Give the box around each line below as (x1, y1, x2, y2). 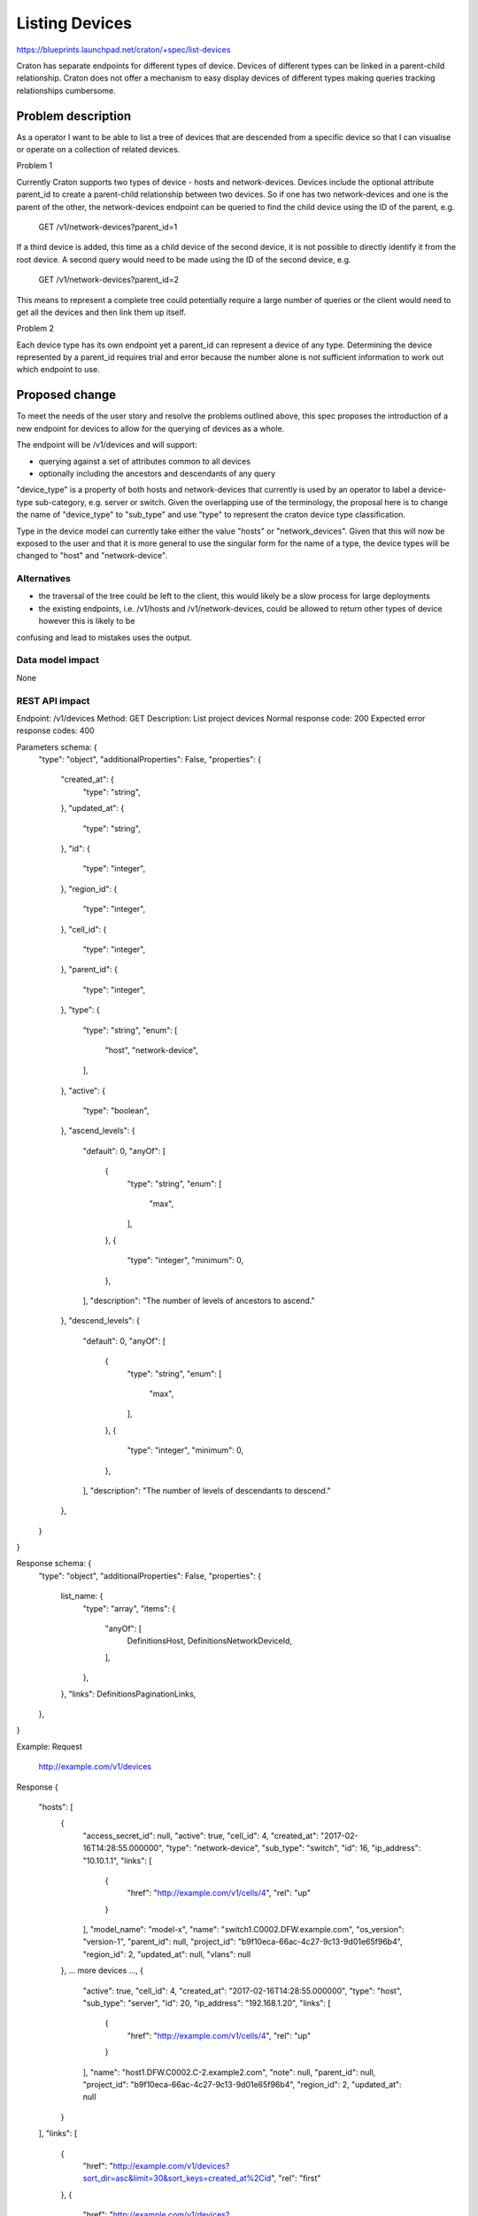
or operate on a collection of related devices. (16, 144, 181, 155)
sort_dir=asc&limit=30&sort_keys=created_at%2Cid (82, 2173, 272, 2184)
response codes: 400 (16, 725, 95, 736)
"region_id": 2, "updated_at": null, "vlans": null (82, 1948, 251, 1959)
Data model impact (16, 654, 100, 667)
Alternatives (16, 573, 71, 585)
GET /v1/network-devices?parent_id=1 (38, 222, 178, 232)
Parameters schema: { (16, 741, 97, 753)
